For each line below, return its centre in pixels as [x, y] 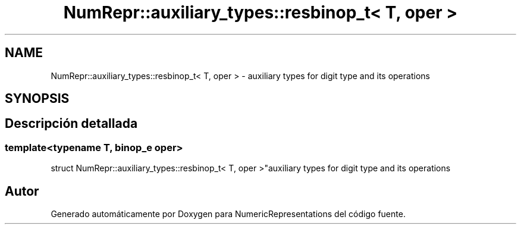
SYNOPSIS [37, 99]
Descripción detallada [71, 124]
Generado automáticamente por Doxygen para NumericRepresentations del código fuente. [228, 214]
